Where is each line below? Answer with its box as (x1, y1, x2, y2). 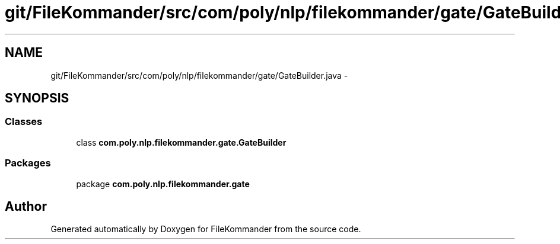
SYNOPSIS (5, 91, 69, 106)
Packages (5, 157, 51, 169)
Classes (5, 115, 43, 128)
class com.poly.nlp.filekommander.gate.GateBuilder (76, 137, 287, 147)
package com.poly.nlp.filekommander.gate (76, 178, 250, 189)
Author (5, 198, 47, 214)
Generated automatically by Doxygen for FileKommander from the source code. (50, 224, 361, 235)
